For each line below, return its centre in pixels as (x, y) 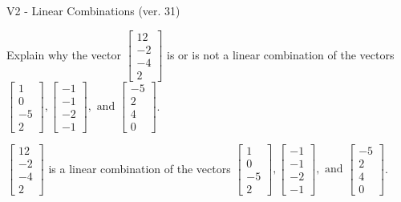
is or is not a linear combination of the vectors (281, 54)
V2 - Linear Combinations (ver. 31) (93, 10)
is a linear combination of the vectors (140, 168)
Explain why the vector (64, 54)
